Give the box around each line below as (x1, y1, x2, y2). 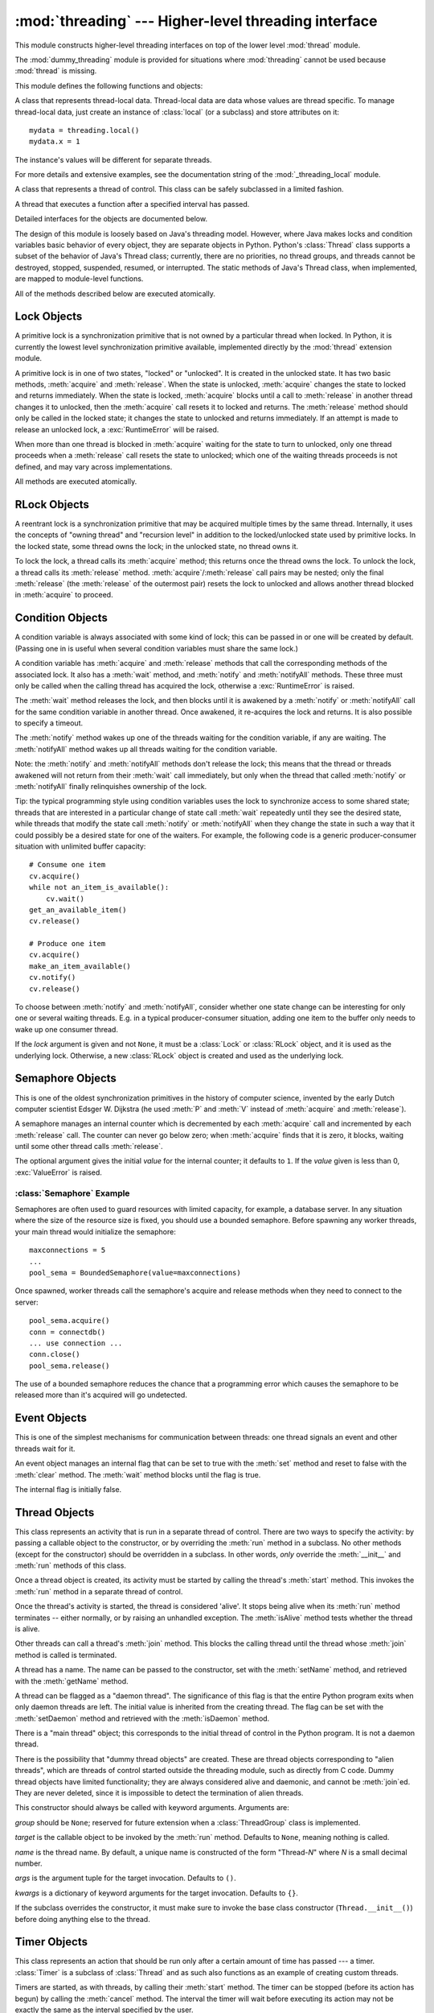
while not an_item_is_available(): (29, 882, 170, 892)
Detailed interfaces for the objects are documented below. (14, 214, 208, 224)
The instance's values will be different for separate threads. (14, 155, 212, 164)
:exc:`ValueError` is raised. (14, 1168, 102, 1177)
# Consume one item (29, 860, 106, 870)
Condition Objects (14, 611, 108, 625)
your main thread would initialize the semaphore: (14, 1226, 176, 1236)
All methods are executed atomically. (14, 477, 137, 486)
